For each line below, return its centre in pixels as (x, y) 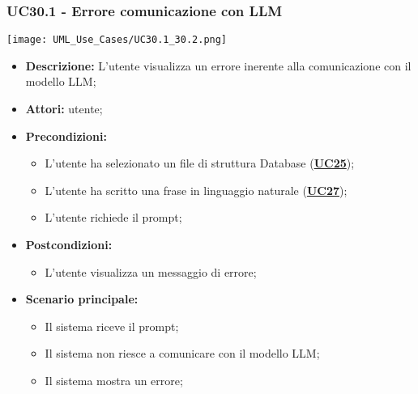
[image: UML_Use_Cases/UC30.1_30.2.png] (117, 40)
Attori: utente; (64, 109)
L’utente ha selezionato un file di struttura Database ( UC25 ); (200, 163)
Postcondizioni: (69, 245)
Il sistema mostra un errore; (114, 380)
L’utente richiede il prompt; (113, 217)
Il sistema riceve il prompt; (112, 326)
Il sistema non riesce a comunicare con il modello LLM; (182, 353)
